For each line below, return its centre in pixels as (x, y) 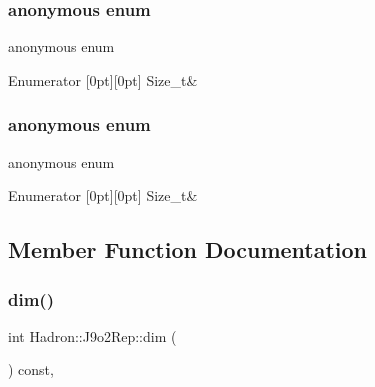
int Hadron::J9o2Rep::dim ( (92, 335)
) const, (31, 369)
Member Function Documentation (188, 249)
